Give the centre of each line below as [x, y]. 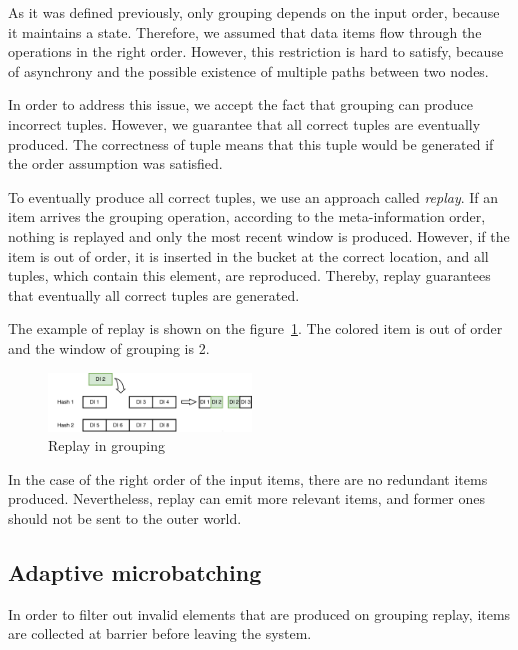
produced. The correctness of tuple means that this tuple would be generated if [251, 143]
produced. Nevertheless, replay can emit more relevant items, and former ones [246, 498]
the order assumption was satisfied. [115, 163]
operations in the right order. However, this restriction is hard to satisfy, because [256, 51]
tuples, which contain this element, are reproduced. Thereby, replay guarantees [249, 275]
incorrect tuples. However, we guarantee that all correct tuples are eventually [244, 123]
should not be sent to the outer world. [125, 517]
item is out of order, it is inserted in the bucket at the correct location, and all [248, 255]
